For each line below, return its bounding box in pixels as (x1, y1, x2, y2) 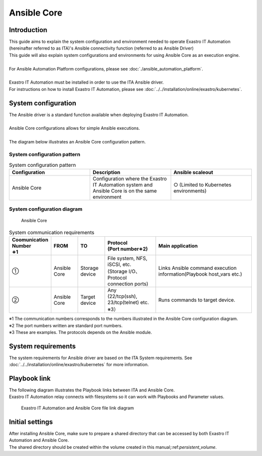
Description (93, 169, 121, 175)
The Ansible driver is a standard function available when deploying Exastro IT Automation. (9, 112, 189, 118)
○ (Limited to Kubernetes (173, 181, 231, 188)
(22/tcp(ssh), (107, 293, 138, 300)
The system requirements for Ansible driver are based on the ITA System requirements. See (9, 355, 193, 361)
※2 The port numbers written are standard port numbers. (9, 322, 123, 328)
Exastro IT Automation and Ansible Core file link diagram (21, 405, 134, 411)
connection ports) (107, 281, 148, 287)
